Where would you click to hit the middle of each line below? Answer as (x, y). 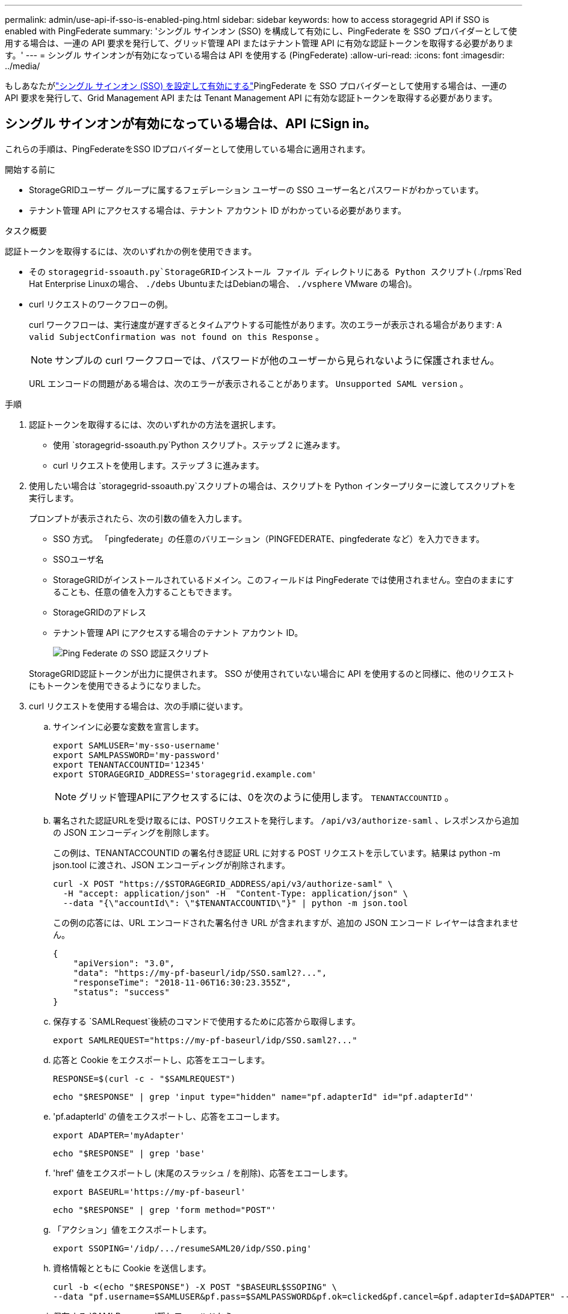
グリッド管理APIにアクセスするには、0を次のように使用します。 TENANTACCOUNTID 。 (267, 797)
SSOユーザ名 (79, 559)
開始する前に (30, 169)
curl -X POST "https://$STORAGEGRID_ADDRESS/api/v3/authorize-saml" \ (223, 884)
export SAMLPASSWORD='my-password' (137, 755)
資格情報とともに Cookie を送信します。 (132, 1268)
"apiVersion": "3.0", (124, 963)
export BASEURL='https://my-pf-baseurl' (150, 1192)
